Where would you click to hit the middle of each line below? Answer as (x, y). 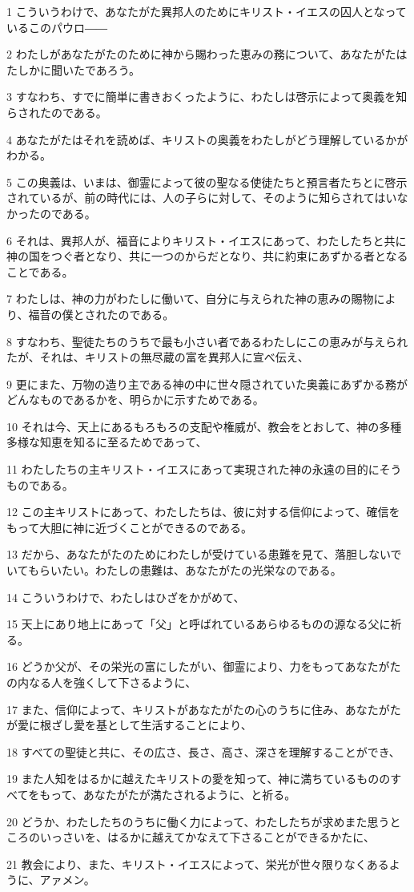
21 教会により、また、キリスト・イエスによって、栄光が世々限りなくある (198, 864)
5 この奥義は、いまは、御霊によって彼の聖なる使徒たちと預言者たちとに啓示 (207, 182)
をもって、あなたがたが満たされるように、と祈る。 (162, 794)
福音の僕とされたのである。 (101, 314)
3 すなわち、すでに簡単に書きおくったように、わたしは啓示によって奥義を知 (207, 97)
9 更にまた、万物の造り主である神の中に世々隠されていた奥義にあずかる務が (207, 383)
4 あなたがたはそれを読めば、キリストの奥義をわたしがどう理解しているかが (207, 139)
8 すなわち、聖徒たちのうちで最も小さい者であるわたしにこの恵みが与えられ (207, 341)
